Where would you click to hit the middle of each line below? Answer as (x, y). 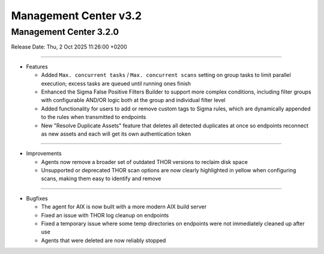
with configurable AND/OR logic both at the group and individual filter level (133, 100)
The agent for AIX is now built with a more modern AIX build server (124, 207)
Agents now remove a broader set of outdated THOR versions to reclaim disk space (145, 162)
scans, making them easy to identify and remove (101, 179)
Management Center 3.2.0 (65, 32)
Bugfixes (37, 198)
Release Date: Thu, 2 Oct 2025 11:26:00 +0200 (69, 47)
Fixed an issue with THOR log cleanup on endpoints (105, 215)
